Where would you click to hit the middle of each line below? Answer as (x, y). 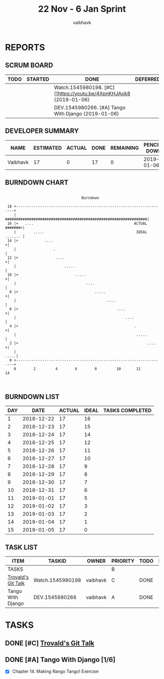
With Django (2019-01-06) (86, 113)
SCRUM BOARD (29, 65)
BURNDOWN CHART (37, 182)
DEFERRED (148, 79)
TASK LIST (21, 547)
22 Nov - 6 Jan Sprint (82, 9)
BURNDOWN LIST (32, 397)
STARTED (38, 79)
